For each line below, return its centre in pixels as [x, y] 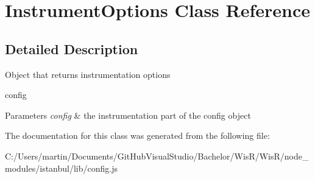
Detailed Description [72, 48]
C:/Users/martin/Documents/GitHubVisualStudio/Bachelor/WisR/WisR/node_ [157, 156]
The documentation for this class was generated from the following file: [137, 135]
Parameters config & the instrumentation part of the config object [128, 115]
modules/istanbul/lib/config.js [61, 168]
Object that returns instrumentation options [88, 74]
